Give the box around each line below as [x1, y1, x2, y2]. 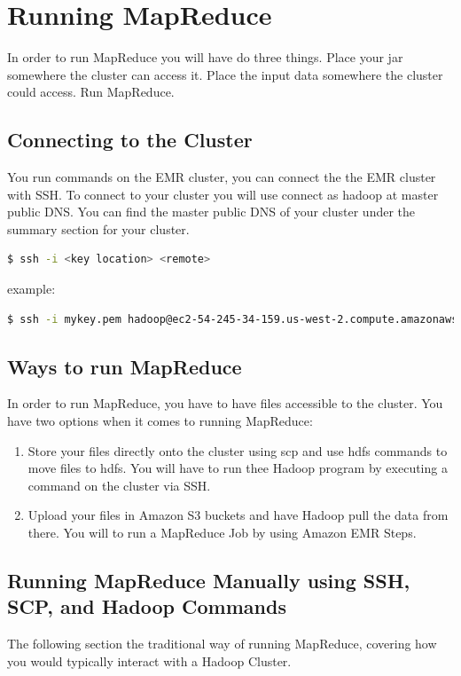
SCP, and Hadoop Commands [7, 593, 286, 620]
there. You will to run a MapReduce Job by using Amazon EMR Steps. [27, 523, 417, 542]
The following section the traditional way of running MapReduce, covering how [7, 634, 437, 653]
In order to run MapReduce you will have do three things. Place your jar [7, 48, 403, 67]
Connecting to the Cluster [7, 126, 253, 153]
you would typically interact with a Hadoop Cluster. [7, 651, 292, 670]
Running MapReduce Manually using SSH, [7, 567, 410, 594]
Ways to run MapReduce [7, 352, 242, 380]
